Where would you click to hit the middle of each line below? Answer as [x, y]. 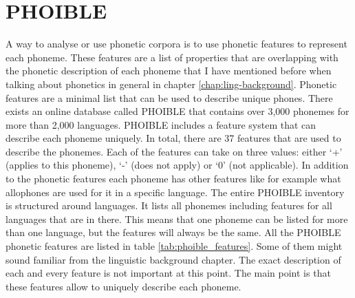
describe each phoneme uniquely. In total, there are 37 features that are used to [173, 138]
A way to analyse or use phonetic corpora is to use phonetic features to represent [176, 44]
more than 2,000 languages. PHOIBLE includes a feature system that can [161, 124]
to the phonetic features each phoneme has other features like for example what [173, 179]
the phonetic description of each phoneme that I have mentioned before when [169, 71]
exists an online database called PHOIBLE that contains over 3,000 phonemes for [177, 111]
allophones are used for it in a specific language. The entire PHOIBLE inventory [175, 192]
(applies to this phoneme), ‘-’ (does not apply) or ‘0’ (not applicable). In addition [177, 165]
